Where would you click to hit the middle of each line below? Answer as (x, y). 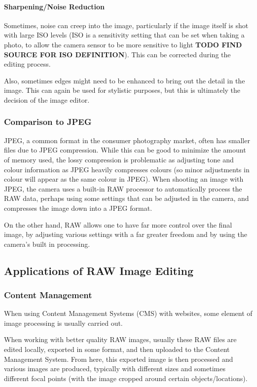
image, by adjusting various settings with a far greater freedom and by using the (126, 234)
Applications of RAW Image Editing (99, 270)
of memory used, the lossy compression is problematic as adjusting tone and (119, 159)
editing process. (27, 64)
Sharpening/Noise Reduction (55, 6)
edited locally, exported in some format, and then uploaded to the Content (117, 349)
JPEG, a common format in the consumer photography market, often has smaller (127, 140)
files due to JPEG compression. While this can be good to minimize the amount (125, 150)
